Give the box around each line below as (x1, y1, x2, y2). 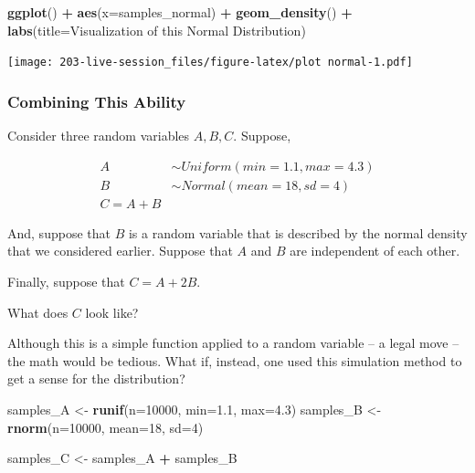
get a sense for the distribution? (7, 369, 185, 388)
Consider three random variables (7, 126, 190, 145)
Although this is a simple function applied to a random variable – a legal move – (7, 333, 459, 352)
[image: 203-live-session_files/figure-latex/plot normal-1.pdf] (7, 56, 413, 69)
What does (7, 302, 69, 321)
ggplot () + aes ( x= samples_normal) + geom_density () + (7, 3, 353, 21)
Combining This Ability (7, 89, 186, 112)
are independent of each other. (290, 241, 460, 260)
